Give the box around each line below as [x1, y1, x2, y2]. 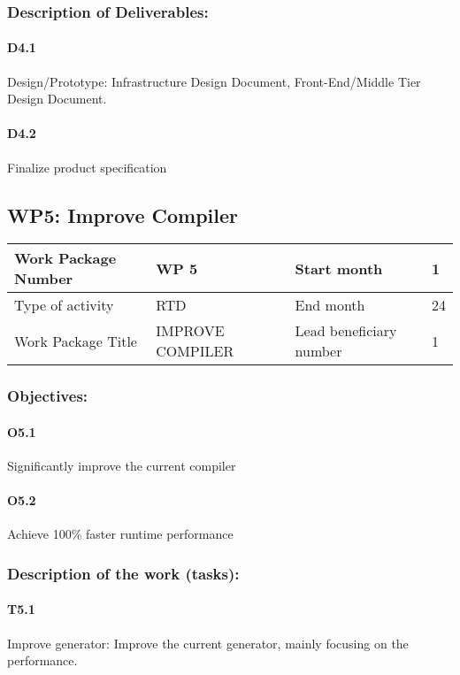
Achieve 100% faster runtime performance [7, 525, 234, 543]
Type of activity [14, 295, 114, 316]
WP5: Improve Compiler [7, 201, 239, 228]
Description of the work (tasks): [7, 562, 240, 584]
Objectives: [7, 385, 88, 407]
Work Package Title [14, 330, 137, 351]
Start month [295, 257, 383, 279]
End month [295, 295, 365, 316]
